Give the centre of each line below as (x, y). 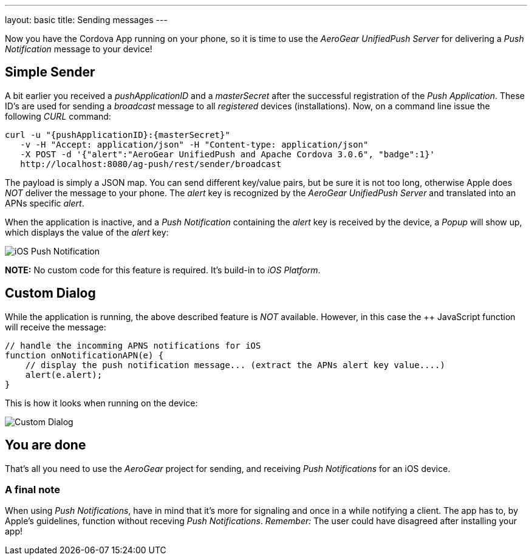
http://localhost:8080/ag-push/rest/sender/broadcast (151, 164)
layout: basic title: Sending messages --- (86, 20)
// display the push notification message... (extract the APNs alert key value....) (235, 365)
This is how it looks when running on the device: (101, 403)
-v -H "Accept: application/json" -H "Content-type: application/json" (194, 144)
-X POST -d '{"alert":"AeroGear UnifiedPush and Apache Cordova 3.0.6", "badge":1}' (228, 154)
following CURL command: (58, 116)
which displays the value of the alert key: (87, 232)
